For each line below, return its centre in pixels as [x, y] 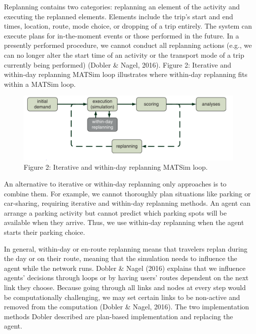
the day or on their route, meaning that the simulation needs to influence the [121, 258]
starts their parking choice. [45, 232]
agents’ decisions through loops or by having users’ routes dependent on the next [126, 278]
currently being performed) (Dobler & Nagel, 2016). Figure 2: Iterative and [118, 64]
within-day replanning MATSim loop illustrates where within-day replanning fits [126, 74]
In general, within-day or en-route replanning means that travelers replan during [126, 248]
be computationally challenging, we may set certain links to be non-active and [122, 297]
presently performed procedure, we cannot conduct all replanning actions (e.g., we [128, 45]
